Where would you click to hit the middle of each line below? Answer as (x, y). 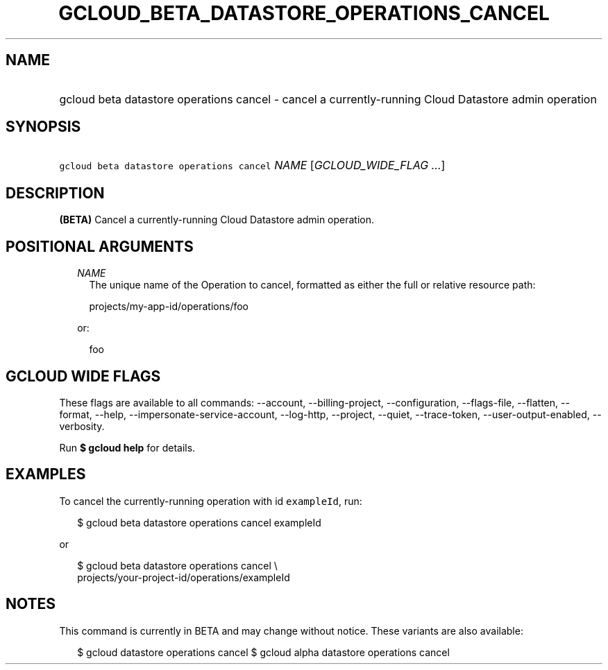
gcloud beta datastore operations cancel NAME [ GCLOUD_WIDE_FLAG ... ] (252, 165)
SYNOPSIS (43, 127)
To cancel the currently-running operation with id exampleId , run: (211, 501)
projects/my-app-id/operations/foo (169, 307)
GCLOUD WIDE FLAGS (83, 376)
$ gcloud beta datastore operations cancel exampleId (199, 522)
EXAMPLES (46, 474)
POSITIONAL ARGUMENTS (100, 246)
